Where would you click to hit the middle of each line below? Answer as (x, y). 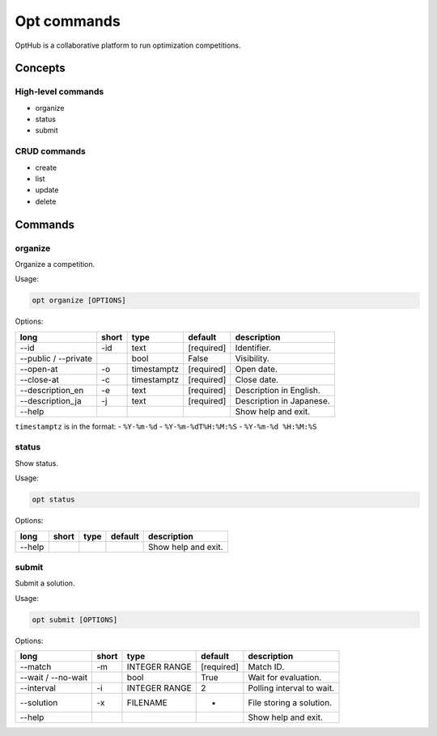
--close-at (40, 379)
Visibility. (252, 358)
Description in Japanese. (283, 400)
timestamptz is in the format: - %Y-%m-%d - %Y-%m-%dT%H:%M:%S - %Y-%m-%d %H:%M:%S (166, 426)
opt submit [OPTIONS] (75, 620)
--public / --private (56, 358)
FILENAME (147, 703)
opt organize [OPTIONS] (79, 300)
